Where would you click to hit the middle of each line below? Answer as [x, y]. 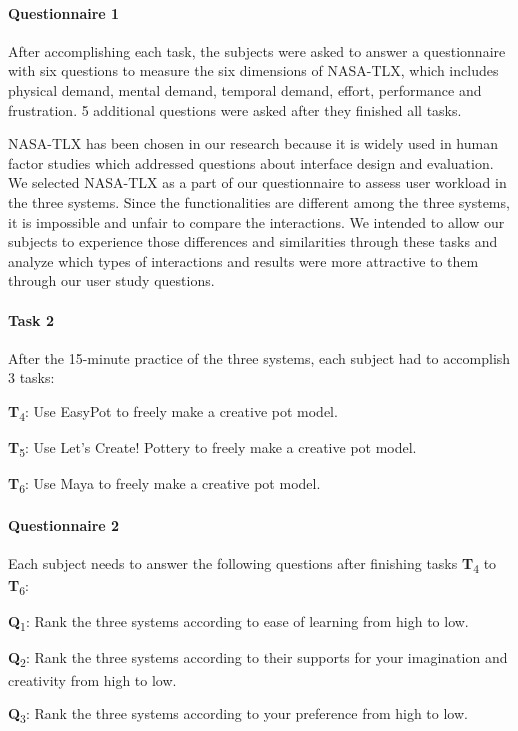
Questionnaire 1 [64, 12]
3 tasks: [31, 377]
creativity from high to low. [92, 679]
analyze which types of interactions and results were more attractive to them [243, 260]
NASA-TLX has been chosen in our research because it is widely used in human [253, 143]
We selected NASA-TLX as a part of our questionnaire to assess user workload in [257, 182]
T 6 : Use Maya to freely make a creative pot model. [164, 484]
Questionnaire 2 [64, 524]
